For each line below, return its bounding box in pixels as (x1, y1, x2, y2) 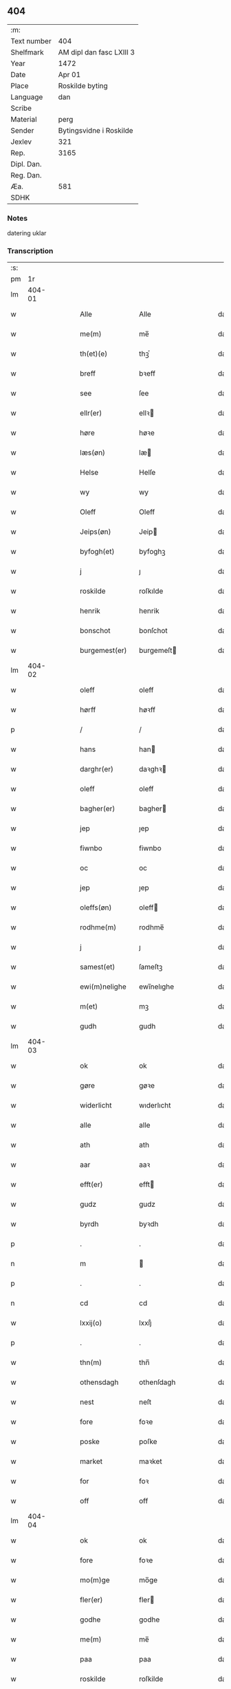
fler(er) (80, 1595, 103, 1605)
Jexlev (10, 137, 32, 147)
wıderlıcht (138, 1101, 171, 1110)
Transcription (7, 246, 54, 256)
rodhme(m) (80, 923, 117, 932)
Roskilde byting (58, 80, 108, 90)
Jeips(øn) (80, 527, 111, 537)
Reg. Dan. (10, 170, 43, 180)
